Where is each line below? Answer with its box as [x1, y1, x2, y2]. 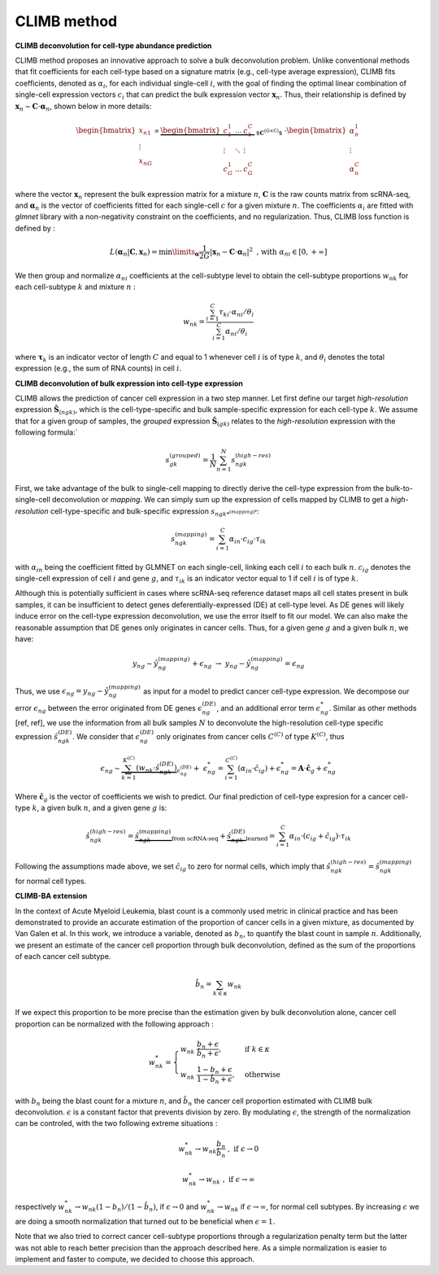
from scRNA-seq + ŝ [171, 831, 232, 843]
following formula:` [15, 427, 78, 437]
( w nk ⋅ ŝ [135, 764, 160, 775]
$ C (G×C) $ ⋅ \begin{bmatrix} [256, 126, 347, 138]
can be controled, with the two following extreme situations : [15, 1119, 218, 1128]
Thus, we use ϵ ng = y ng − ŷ [15, 686, 109, 698]
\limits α [172, 247, 200, 258]
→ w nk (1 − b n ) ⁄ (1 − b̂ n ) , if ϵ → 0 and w [74, 1202, 207, 1213]
